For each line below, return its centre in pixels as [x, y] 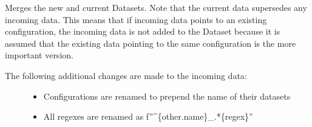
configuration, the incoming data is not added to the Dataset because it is [143, 31]
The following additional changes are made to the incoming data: [126, 75]
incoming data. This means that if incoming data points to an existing [136, 19]
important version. [39, 55]
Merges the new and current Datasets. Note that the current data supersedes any [156, 7]
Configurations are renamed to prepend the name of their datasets [167, 96]
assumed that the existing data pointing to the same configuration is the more [151, 43]
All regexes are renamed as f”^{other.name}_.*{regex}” [148, 116]
